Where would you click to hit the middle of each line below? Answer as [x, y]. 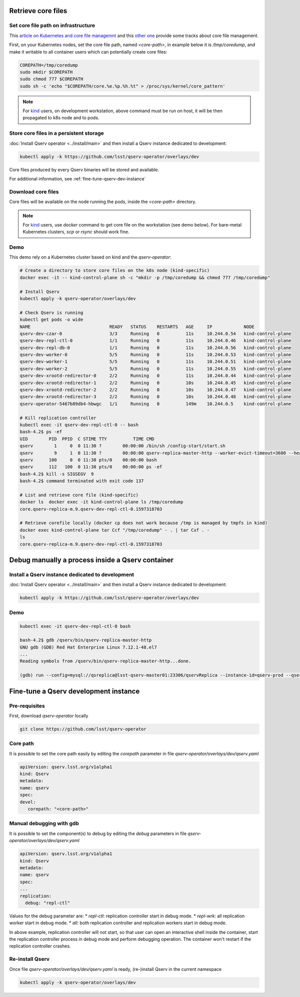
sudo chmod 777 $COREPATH [51, 79]
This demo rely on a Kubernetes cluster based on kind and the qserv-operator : [90, 257]
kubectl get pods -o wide [51, 320]
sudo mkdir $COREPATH [46, 72]
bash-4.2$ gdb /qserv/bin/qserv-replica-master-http [86, 640]
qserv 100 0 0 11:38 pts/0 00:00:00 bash [88, 460]
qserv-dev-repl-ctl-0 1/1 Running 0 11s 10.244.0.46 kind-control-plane [155, 341]
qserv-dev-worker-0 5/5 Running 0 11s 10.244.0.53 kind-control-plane [155, 355]
